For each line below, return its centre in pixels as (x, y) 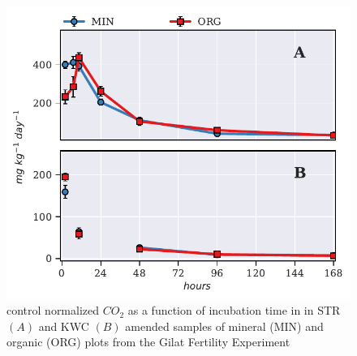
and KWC (64, 326)
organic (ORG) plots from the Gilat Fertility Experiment (148, 342)
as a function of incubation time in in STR (234, 310)
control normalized (53, 310)
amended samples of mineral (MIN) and (224, 326)
